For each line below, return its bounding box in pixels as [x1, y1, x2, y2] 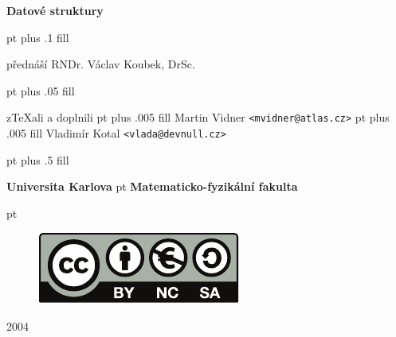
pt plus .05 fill [6, 82, 75, 99]
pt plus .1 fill [6, 29, 69, 45]
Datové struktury [6, 2, 104, 18]
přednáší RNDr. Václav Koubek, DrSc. [6, 56, 195, 72]
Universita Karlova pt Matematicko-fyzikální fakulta [6, 178, 298, 195]
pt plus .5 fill [6, 151, 69, 168]
